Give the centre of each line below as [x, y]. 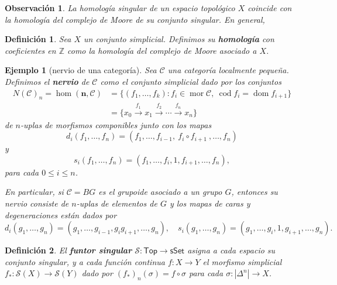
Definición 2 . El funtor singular [68, 250]
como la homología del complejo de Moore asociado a [162, 50]
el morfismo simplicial [242, 261]
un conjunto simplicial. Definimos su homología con [179, 39]
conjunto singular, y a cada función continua [85, 261]
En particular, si [34, 192]
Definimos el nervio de [47, 81]
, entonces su [255, 192]
